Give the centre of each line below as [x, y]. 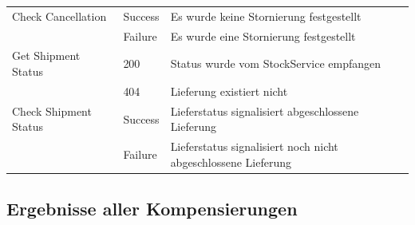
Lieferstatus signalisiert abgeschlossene [265, 111]
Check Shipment [52, 111]
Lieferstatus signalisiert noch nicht [254, 146]
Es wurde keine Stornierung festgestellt [266, 16]
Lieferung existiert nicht [229, 91]
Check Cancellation [59, 16]
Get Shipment [46, 55]
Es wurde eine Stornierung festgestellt [263, 36]
